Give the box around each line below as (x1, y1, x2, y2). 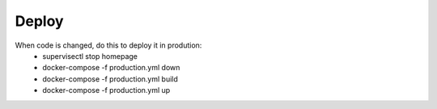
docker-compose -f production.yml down (42, 63, 180, 73)
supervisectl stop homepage (42, 51, 138, 61)
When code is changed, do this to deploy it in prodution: (15, 40, 202, 50)
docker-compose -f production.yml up (42, 86, 171, 95)
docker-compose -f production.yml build (42, 73, 178, 84)
